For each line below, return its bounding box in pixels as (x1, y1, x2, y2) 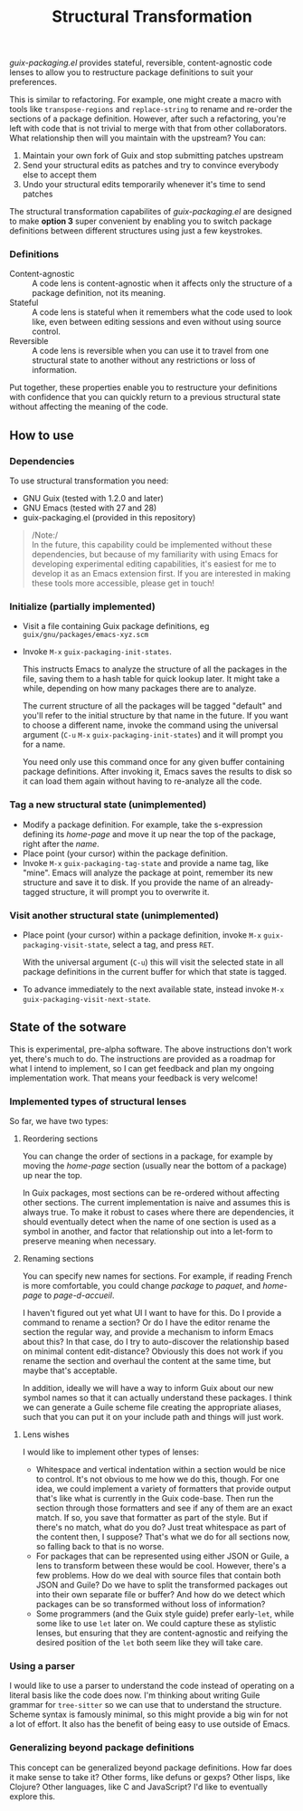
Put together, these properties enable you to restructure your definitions (9, 382, 278, 393)
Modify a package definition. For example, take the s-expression (22, 819, 263, 830)
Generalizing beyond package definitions (9, 1741, 194, 1754)
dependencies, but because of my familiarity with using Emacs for (31, 549, 279, 560)
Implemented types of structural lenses (9, 1095, 187, 1108)
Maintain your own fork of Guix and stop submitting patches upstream (22, 150, 284, 161)
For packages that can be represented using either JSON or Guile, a (35, 1550, 289, 1562)
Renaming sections (22, 1253, 94, 1264)
